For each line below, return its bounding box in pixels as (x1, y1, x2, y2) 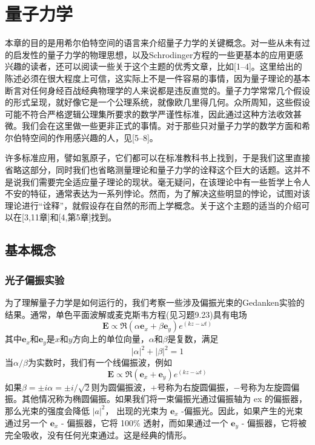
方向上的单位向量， (72, 332, 149, 345)
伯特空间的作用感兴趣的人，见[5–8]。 (13, 131, 158, 143)
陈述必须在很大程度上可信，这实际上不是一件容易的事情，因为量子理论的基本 (5, 71, 310, 84)
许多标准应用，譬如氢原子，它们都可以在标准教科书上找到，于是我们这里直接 (5, 151, 310, 164)
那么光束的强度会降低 (5, 404, 90, 417)
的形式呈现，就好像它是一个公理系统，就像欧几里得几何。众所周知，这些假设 (5, 96, 310, 108)
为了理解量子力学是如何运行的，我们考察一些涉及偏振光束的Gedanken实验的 (5, 296, 305, 309)
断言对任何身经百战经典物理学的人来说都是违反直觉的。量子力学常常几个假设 (5, 84, 310, 96)
